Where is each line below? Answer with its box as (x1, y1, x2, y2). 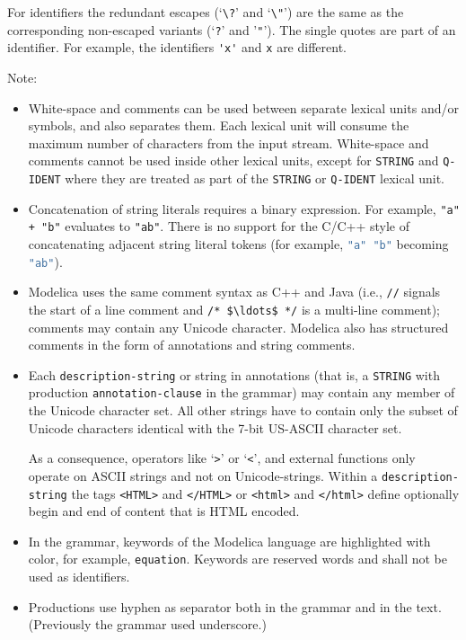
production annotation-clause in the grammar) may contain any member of (28, 383, 455, 402)
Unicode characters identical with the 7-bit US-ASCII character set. (28, 418, 402, 437)
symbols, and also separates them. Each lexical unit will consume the (28, 116, 409, 135)
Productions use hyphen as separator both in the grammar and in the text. (28, 597, 442, 616)
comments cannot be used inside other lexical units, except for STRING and (28, 151, 439, 170)
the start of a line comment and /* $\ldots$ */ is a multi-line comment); (28, 299, 440, 318)
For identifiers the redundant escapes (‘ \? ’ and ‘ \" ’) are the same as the (7, 3, 404, 21)
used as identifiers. (28, 567, 130, 586)
